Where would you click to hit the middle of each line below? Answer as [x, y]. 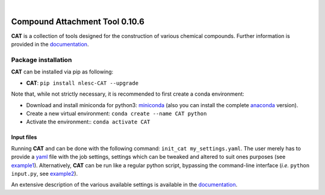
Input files [24, 137]
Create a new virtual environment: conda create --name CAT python [116, 113]
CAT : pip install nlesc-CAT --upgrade [82, 83]
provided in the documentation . [50, 45]
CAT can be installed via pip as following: [62, 72]
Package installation [42, 60]
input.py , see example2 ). [45, 173]
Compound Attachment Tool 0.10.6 [78, 21]
